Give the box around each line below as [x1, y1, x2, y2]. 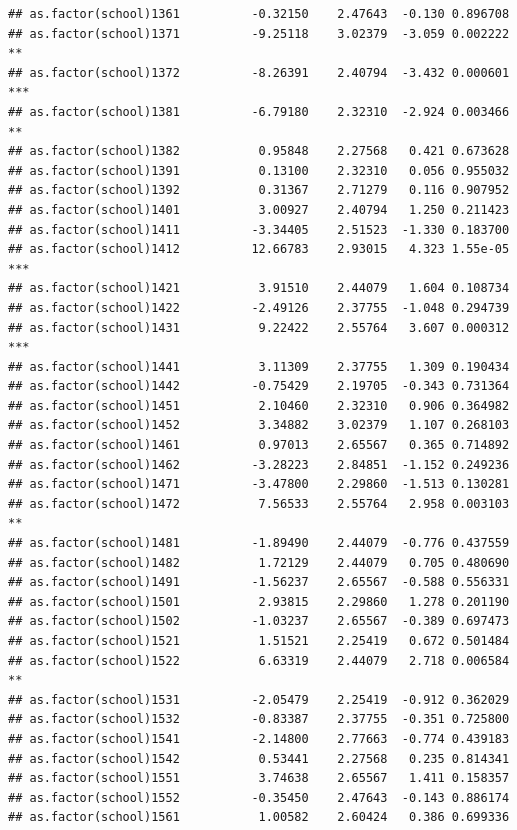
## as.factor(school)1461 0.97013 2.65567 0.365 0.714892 [8, 438, 510, 453]
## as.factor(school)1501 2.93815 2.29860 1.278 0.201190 [8, 594, 510, 609]
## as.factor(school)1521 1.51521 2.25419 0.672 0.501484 [8, 634, 510, 648]
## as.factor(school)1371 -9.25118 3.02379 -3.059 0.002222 [8, 26, 510, 41]
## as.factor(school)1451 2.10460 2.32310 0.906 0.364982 [8, 398, 510, 413]
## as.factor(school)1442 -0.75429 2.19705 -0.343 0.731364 [8, 379, 510, 394]
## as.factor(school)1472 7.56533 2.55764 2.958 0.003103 [8, 496, 510, 511]
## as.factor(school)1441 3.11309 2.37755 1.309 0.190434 [8, 359, 510, 374]
